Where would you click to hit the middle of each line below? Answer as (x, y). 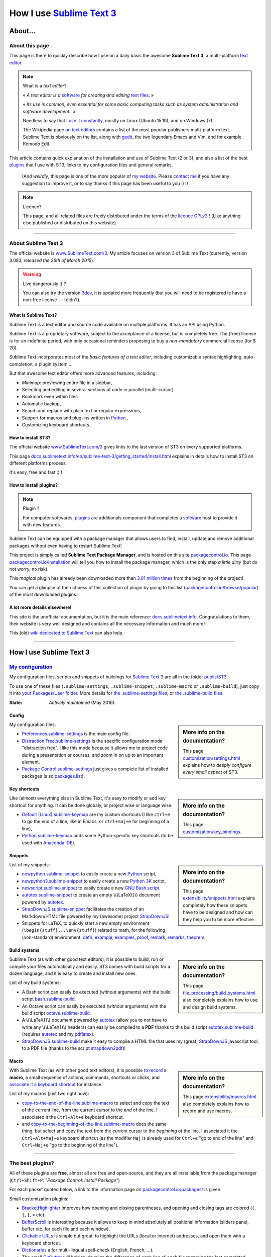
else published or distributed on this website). (70, 223)
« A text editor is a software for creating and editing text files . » (88, 95)
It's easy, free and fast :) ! (36, 472)
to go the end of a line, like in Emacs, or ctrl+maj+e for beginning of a (95, 822)
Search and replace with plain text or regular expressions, (82, 411)
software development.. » (49, 111)
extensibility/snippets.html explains (219, 898)
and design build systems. (210, 1007)
